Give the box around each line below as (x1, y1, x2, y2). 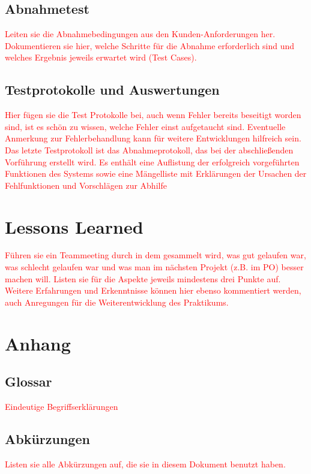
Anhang (5, 331, 71, 355)
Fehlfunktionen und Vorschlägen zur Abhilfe (5, 179, 167, 191)
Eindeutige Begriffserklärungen (5, 400, 118, 413)
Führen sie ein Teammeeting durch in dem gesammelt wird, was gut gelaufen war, (5, 249, 306, 261)
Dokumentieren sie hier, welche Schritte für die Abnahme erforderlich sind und (5, 39, 295, 52)
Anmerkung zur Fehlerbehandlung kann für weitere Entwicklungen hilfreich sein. (5, 132, 301, 144)
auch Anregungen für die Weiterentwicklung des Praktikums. (5, 295, 229, 308)
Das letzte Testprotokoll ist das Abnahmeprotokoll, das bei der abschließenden (5, 143, 294, 156)
